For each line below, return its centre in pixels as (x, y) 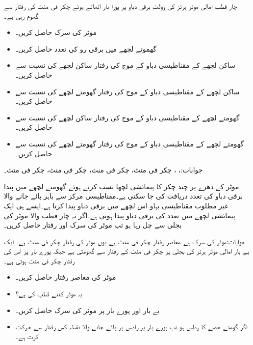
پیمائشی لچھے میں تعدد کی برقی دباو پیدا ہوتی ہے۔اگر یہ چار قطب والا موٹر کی (120, 215)
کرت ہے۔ (27, 336)
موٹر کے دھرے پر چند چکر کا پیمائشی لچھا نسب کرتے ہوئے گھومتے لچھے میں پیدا (122, 186)
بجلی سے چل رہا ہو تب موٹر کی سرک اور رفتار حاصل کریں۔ (93, 225)
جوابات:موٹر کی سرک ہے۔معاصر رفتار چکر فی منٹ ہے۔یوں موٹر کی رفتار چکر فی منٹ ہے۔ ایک (125, 241)
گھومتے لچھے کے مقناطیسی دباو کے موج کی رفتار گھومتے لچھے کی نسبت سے (129, 143)
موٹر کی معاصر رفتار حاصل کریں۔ (66, 277)
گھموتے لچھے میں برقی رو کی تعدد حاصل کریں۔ (86, 48)
